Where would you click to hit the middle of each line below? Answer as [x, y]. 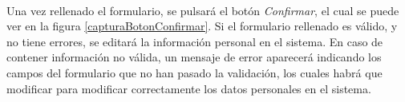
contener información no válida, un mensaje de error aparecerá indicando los [194, 57]
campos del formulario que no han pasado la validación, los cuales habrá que [194, 72]
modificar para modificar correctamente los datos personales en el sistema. [189, 88]
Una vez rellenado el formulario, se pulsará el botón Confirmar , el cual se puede [203, 10]
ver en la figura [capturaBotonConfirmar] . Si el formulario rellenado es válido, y [202, 26]
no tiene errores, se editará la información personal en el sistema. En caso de [195, 41]
